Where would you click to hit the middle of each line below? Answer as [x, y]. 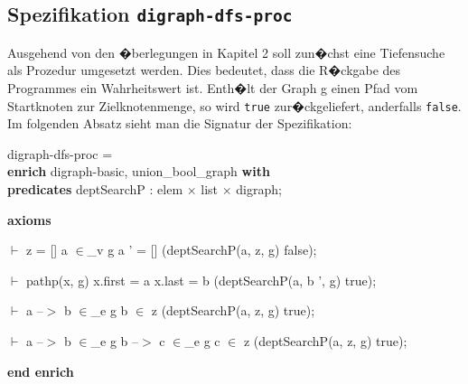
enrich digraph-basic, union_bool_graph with [139, 171]
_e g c [202, 340]
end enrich [41, 371]
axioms [29, 219]
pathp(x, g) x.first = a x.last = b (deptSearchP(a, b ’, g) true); [201, 280]
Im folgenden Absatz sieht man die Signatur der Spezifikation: [180, 123]
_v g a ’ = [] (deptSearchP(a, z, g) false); [202, 250]
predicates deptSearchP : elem [95, 189]
